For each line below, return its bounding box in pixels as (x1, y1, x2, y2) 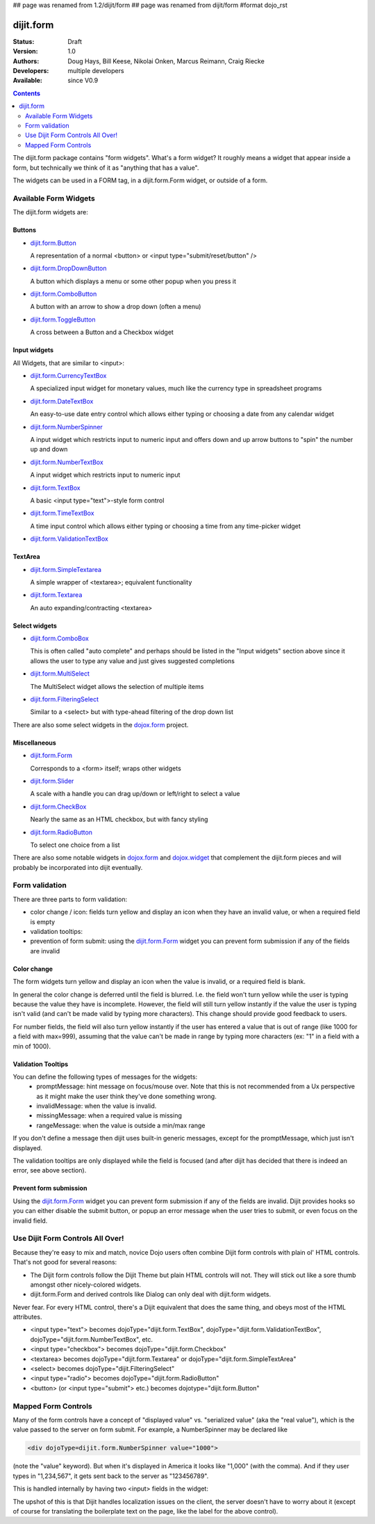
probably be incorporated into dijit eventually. (12, 863, 143, 871)
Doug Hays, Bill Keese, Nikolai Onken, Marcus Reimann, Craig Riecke (67, 56, 265, 65)
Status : (12, 37, 35, 45)
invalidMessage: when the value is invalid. (36, 1102, 157, 1110)
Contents (12, 89, 41, 97)
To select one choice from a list (30, 841, 121, 849)
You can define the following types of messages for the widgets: (12, 1072, 198, 1081)
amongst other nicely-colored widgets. (30, 1280, 142, 1289)
